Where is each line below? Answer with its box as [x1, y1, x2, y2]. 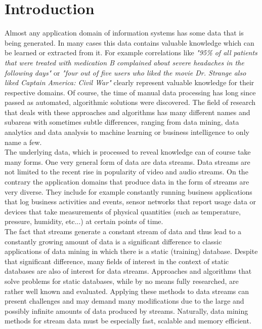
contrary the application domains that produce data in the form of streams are [5, 176, 249, 187]
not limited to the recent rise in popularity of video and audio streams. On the [5, 166, 248, 177]
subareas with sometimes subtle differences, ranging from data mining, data [5, 117, 239, 127]
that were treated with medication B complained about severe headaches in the [5, 57, 244, 67]
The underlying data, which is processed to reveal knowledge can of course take [5, 147, 251, 157]
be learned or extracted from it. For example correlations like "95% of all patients [5, 47, 257, 58]
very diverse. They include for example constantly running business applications [5, 186, 252, 197]
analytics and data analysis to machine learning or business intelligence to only [5, 127, 249, 137]
